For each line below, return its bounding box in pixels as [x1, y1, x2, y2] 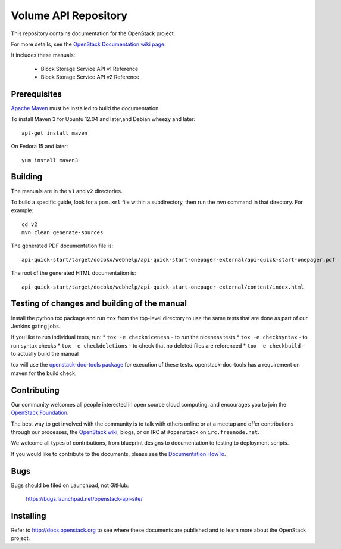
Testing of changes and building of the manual [11, 299, 187, 309]
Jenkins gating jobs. [11, 322, 61, 330]
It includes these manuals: [11, 51, 76, 59]
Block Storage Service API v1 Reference [40, 65, 139, 72]
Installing [11, 510, 47, 521]
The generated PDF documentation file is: [11, 242, 113, 250]
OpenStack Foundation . [11, 409, 69, 417]
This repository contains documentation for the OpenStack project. [11, 30, 176, 37]
